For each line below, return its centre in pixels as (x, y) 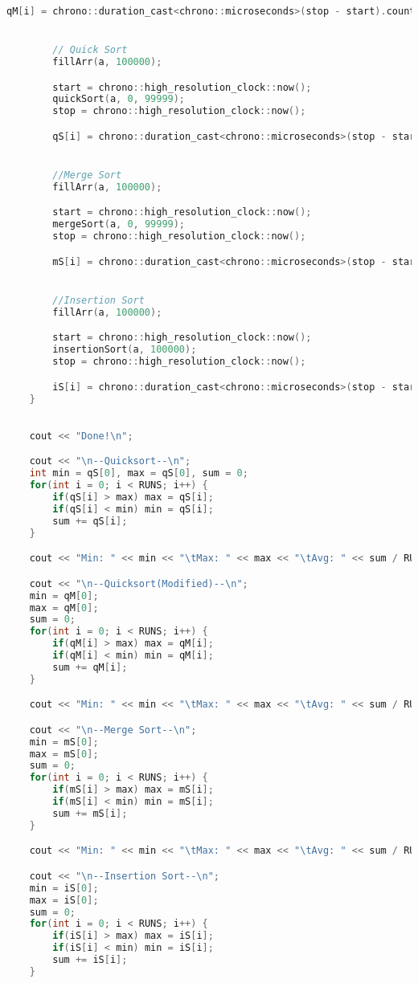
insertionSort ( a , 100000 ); (125, 350)
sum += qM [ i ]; (90, 667)
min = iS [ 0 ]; (64, 888)
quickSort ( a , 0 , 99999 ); (119, 99)
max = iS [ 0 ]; (64, 900)
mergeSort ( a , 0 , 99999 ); (119, 224)
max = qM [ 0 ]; (64, 608)
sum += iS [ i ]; (90, 960)
